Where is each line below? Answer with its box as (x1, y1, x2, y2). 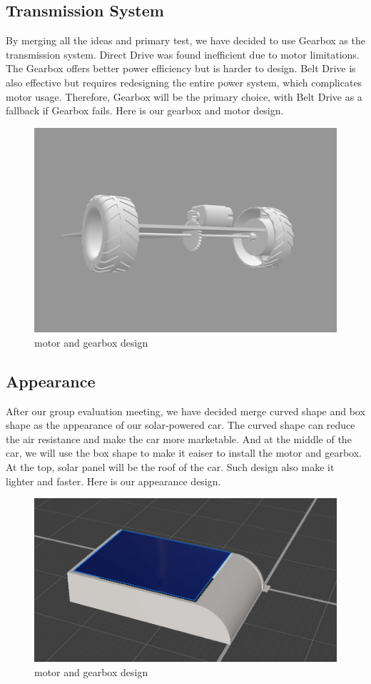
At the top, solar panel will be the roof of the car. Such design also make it (6, 460, 335, 475)
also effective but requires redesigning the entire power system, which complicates (6, 74, 362, 89)
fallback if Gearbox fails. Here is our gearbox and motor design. (6, 103, 284, 118)
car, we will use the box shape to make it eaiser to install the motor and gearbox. (6, 445, 362, 460)
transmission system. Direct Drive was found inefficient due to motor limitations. (6, 46, 360, 61)
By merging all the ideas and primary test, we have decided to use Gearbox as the (6, 33, 365, 48)
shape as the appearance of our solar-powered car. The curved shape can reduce (6, 417, 355, 432)
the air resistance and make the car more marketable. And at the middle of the (6, 431, 352, 446)
